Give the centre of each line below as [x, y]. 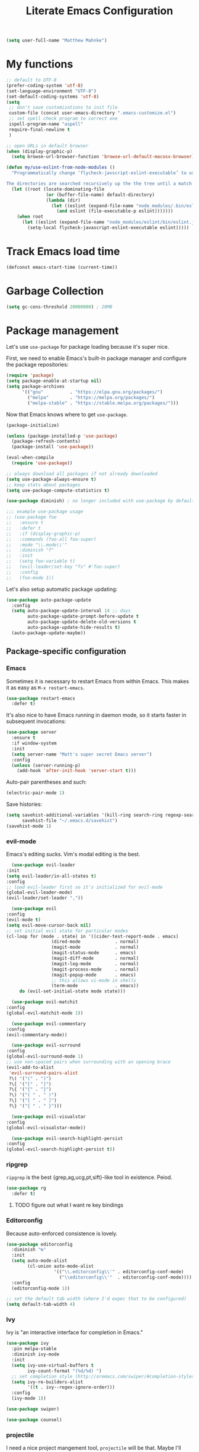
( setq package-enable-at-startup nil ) [54, 381]
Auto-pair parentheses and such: [46, 782]
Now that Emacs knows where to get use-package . [67, 414]
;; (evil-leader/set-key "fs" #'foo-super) [63, 567]
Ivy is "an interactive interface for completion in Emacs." [75, 1332]
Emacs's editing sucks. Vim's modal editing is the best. [73, 855]
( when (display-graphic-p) [39, 151]
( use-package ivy [28, 1343]
